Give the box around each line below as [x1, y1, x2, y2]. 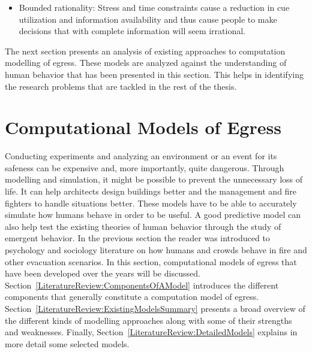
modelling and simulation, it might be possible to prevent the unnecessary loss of [5, 173, 303, 186]
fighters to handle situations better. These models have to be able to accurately [5, 196, 297, 209]
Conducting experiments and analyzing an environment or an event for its [5, 150, 277, 162]
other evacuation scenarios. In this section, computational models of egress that [5, 255, 297, 268]
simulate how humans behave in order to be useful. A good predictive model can [5, 208, 301, 221]
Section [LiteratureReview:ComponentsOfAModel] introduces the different [5, 278, 279, 291]
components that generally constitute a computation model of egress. [5, 290, 259, 303]
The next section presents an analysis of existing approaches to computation [5, 44, 286, 57]
